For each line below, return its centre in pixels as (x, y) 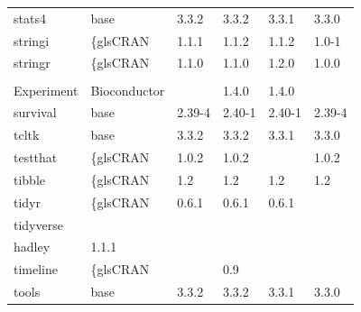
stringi (32, 40)
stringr (32, 63)
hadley (32, 247)
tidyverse (38, 224)
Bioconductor (128, 90)
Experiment (46, 90)
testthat (36, 157)
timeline (36, 269)
